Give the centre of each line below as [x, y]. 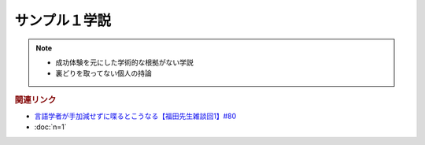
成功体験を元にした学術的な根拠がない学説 [124, 62]
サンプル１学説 [63, 20]
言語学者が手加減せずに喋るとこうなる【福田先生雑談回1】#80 [135, 116]
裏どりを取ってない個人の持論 [104, 73]
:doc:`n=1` [50, 127]
